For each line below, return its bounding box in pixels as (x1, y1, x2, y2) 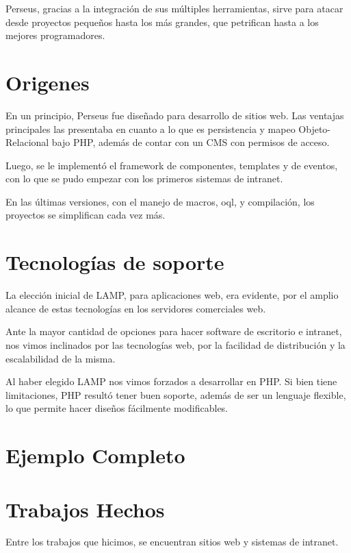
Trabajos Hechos (5, 495, 165, 523)
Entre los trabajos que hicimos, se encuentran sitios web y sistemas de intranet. (5, 534, 339, 549)
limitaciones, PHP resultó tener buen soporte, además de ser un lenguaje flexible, (5, 387, 346, 402)
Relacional (5, 135, 49, 149)
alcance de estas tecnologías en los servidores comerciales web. (5, 301, 266, 315)
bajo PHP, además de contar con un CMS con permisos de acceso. (51, 135, 330, 149)
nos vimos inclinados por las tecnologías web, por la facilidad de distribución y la (5, 337, 346, 352)
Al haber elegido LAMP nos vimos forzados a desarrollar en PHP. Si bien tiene (5, 374, 337, 389)
